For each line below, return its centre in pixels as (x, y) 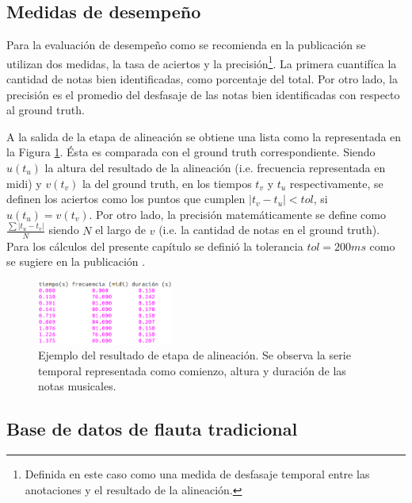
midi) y (24, 183)
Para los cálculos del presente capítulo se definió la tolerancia (155, 246)
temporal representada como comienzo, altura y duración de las (192, 370)
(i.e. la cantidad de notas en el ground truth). (269, 230)
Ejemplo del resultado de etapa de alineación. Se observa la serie (195, 355)
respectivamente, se (336, 183)
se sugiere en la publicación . (76, 261)
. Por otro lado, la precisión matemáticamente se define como (237, 214)
